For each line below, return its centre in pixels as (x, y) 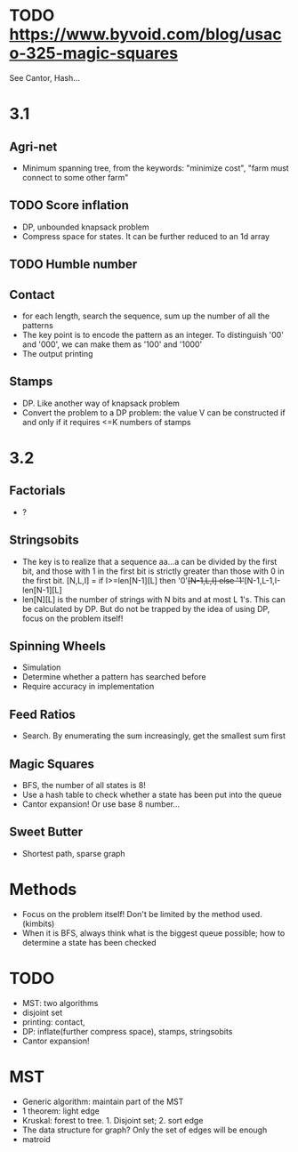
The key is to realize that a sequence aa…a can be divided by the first (149, 561)
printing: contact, (54, 1022)
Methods (43, 890)
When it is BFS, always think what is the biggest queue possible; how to (153, 933)
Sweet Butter (46, 832)
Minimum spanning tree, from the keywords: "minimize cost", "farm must (155, 168)
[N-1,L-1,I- (262, 580)
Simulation (41, 667)
